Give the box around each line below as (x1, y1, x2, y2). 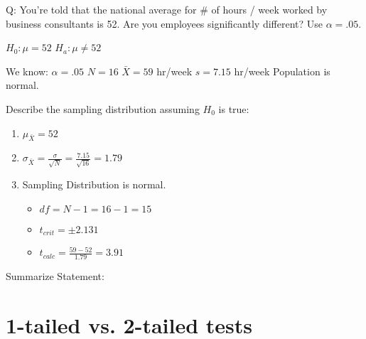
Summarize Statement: (6, 268, 104, 283)
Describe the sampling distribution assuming (6, 101, 200, 116)
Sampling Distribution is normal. (22, 177, 166, 192)
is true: (218, 101, 249, 116)
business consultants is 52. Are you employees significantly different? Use (6, 16, 323, 31)
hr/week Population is (234, 63, 330, 78)
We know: (6, 63, 48, 78)
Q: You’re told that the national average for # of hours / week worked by (6, 2, 328, 16)
